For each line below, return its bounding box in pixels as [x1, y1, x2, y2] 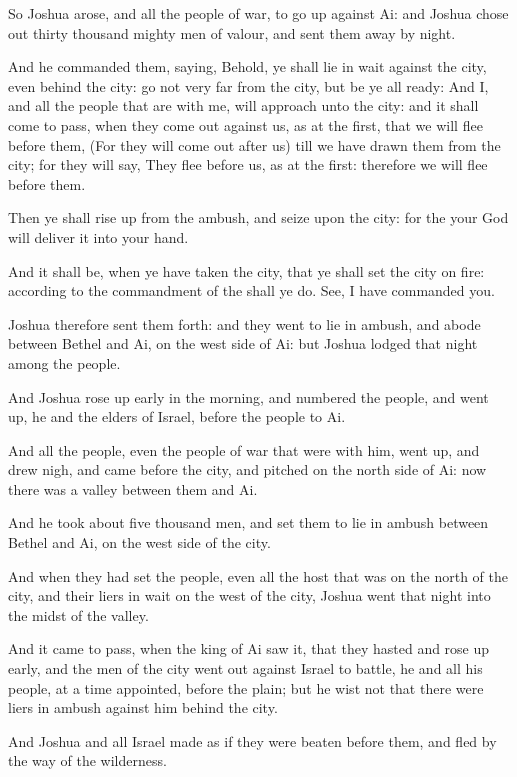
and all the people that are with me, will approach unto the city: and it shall [8, 95, 479, 116]
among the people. [8, 352, 121, 373]
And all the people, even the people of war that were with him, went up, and [8, 439, 480, 460]
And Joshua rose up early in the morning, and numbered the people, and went [8, 386, 489, 407]
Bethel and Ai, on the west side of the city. [8, 532, 271, 553]
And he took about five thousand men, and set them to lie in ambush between [8, 512, 489, 533]
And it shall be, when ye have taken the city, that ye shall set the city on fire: [8, 260, 485, 281]
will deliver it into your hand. [8, 226, 189, 247]
